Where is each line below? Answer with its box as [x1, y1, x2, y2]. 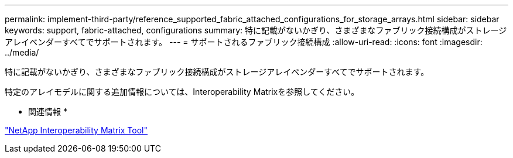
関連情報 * [28, 107, 67, 116]
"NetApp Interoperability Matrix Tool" [5, 125, 148, 135]
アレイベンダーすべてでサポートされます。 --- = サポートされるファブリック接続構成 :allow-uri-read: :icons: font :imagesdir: [5, 37, 483, 47]
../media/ [5, 47, 39, 57]
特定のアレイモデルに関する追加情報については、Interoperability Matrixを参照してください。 [5, 87, 360, 97]
